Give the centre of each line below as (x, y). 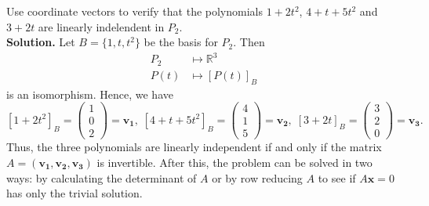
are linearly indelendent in (101, 26)
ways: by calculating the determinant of (102, 177)
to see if (337, 177)
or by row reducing (257, 177)
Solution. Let (41, 42)
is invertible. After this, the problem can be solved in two (234, 162)
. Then (249, 42)
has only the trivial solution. (75, 193)
